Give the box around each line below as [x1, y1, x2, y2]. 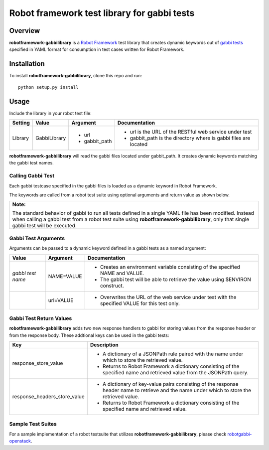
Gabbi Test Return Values [9, 314, 72, 321]
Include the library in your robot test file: [9, 110, 92, 116]
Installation [9, 60, 45, 68]
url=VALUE [48, 297, 74, 303]
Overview [9, 26, 40, 35]
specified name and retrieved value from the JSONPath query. [102, 369, 249, 376]
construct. [100, 282, 124, 289]
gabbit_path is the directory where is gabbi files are [130, 135, 251, 142]
